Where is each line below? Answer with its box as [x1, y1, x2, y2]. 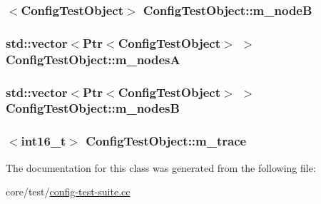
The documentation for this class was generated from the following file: [6, 160, 316, 175]
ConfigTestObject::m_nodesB [6, 99, 180, 117]
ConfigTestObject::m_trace [86, 132, 247, 150]
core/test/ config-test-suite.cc [6, 184, 131, 199]
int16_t [21, 132, 66, 150]
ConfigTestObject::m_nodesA [6, 50, 180, 68]
